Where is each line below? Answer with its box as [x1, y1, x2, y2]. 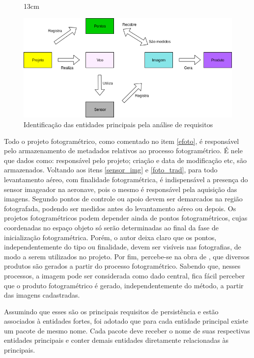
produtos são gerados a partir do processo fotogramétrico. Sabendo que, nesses [4, 261, 241, 271]
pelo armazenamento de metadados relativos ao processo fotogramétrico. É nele [4, 145, 243, 156]
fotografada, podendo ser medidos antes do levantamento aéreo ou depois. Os [4, 203, 236, 213]
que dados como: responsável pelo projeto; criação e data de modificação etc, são [4, 155, 247, 165]
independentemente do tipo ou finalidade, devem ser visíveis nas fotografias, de [4, 242, 241, 252]
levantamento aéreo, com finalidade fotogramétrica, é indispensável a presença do [4, 174, 248, 184]
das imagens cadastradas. [4, 290, 80, 300]
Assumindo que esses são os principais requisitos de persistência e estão [4, 306, 219, 316]
